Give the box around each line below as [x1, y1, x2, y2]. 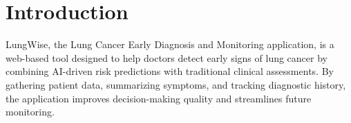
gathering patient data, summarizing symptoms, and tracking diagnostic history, [6, 77, 346, 91]
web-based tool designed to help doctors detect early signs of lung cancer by [6, 50, 328, 65]
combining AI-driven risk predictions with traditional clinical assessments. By [6, 64, 334, 78]
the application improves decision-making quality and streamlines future [6, 91, 312, 105]
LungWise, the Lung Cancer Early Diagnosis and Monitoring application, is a [6, 37, 334, 52]
